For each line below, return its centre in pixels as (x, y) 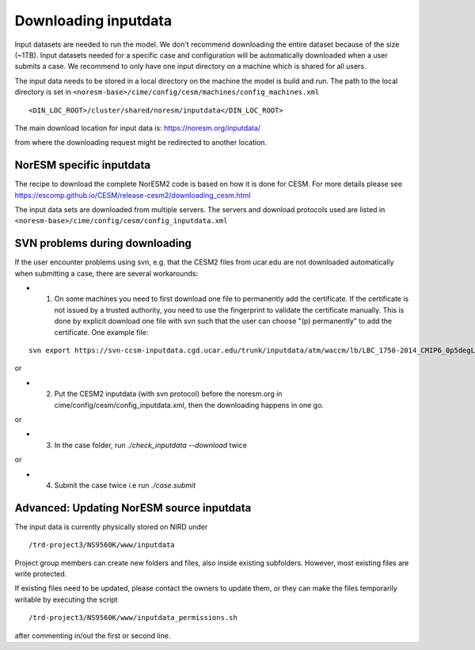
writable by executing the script (66, 599)
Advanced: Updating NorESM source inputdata (133, 508)
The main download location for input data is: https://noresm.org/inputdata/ (138, 127)
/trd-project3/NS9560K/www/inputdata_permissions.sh (133, 618)
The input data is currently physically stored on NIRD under (111, 526)
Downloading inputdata (93, 21)
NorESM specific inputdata (82, 165)
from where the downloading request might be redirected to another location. (141, 143)
